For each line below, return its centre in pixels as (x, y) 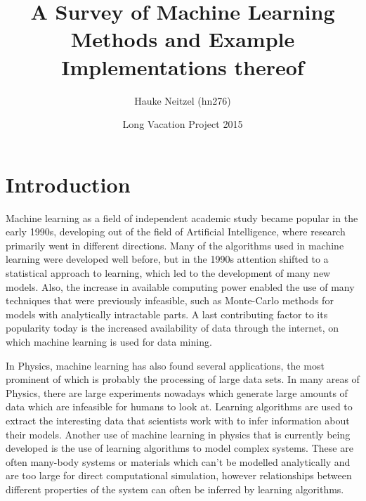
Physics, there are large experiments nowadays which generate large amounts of (177, 392)
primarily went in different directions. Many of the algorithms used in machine (175, 245)
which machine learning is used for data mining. (109, 341)
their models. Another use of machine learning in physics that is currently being (178, 434)
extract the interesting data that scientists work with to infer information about (178, 420)
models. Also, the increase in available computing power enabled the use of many (180, 286)
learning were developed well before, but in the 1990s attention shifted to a (167, 259)
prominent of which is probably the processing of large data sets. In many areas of (183, 379)
